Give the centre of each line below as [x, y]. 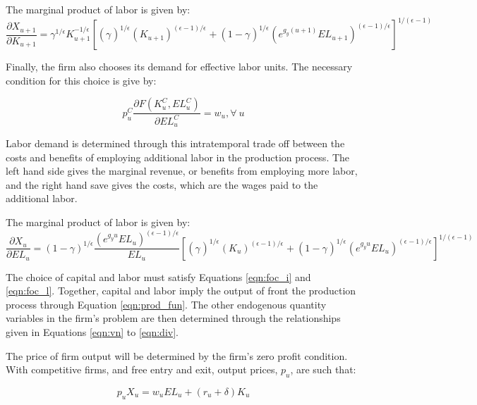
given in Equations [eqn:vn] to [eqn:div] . [92, 332]
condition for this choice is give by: [81, 80]
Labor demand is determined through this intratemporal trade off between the [175, 143]
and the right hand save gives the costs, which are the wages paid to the [162, 184]
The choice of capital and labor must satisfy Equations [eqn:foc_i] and [158, 276]
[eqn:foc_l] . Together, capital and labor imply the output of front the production [181, 291]
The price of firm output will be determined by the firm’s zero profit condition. [177, 355]
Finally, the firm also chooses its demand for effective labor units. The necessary [179, 67]
